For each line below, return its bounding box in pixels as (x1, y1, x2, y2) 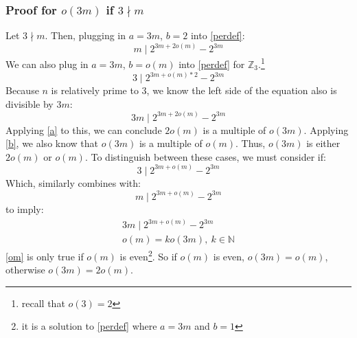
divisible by (5, 96, 54, 111)
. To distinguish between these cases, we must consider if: (84, 149, 326, 164)
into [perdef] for (178, 56, 245, 71)
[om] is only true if (5, 249, 84, 263)
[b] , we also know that (5, 136, 99, 150)
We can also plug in (5, 56, 89, 71)
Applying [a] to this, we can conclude (5, 122, 162, 137)
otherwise (5, 262, 45, 277)
